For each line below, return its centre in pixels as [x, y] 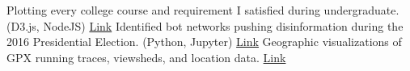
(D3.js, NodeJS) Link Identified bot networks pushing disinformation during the [205, 25]
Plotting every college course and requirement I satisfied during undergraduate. [203, 10]
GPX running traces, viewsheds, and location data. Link [146, 57]
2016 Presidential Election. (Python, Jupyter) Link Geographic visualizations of [204, 42]
